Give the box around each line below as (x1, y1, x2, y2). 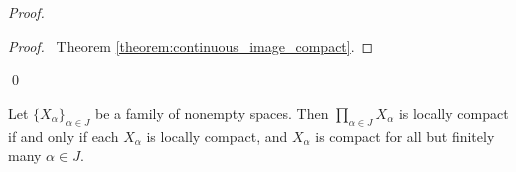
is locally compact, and (146, 125, 288, 146)
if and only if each (8, 125, 119, 146)
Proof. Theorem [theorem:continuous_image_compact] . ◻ (8, 35, 374, 56)
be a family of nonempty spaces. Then (94, 102, 329, 123)
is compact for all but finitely (315, 125, 495, 146)
